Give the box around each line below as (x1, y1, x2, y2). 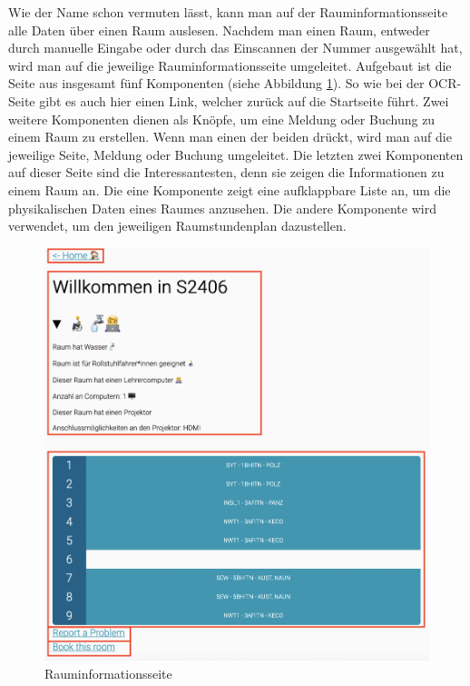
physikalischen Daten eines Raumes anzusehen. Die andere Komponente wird (8, 198, 436, 217)
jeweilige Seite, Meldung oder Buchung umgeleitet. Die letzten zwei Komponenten (8, 144, 464, 164)
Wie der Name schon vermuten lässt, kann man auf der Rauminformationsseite (8, 3, 448, 21)
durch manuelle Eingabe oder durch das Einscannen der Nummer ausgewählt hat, (8, 38, 463, 57)
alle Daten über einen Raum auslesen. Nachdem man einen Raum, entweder (8, 20, 430, 39)
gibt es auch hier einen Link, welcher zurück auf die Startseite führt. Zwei (39, 91, 449, 110)
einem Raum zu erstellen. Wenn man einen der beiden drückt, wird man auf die (8, 127, 452, 146)
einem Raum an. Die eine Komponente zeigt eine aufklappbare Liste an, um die (8, 180, 451, 199)
